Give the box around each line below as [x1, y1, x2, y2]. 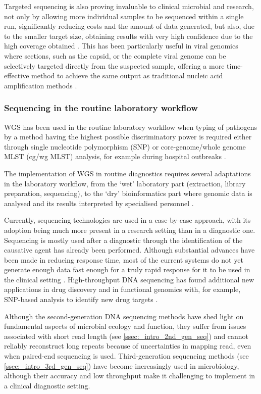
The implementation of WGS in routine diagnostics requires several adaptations [4, 168, 251, 178]
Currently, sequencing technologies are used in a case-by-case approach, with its [4, 215, 251, 225]
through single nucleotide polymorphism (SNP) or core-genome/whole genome [4, 141, 246, 152]
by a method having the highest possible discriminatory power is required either [4, 131, 252, 142]
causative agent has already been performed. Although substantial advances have [4, 244, 255, 255]
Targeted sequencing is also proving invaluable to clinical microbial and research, [4, 1, 254, 11]
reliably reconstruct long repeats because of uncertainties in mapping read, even [4, 340, 251, 351]
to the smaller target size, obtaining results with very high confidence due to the [4, 30, 253, 41]
